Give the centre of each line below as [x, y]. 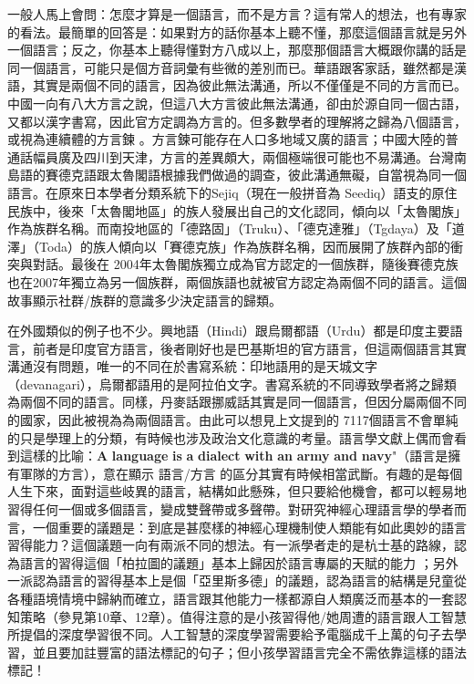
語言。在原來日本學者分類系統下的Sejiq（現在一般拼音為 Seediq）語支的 [220, 192]
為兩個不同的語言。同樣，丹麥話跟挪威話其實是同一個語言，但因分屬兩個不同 [237, 402]
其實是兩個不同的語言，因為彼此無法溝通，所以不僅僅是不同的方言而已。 [249, 85]
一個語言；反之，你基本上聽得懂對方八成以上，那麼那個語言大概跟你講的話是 [237, 50]
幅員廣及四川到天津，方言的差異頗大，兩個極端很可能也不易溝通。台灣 [243, 156]
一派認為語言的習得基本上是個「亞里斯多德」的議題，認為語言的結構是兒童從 [237, 580]
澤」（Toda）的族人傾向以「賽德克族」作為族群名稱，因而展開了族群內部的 [229, 246]
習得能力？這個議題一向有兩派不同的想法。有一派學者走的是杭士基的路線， [231, 545]
